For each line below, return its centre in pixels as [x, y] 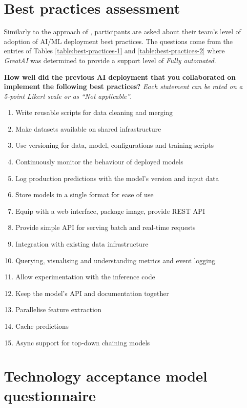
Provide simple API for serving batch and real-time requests [105, 227]
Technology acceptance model [106, 376]
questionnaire [50, 395]
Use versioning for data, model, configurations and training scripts [115, 145]
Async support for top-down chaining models [83, 342]
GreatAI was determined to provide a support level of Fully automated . [110, 60]
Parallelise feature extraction [58, 309]
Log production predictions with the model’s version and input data [117, 178]
